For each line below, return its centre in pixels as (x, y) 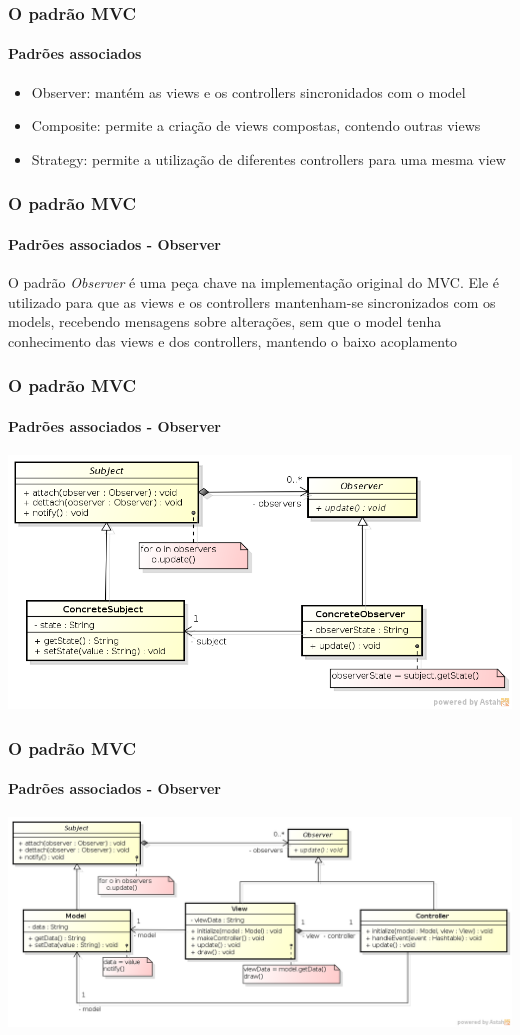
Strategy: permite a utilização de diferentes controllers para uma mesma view (268, 158)
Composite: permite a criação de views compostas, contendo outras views (256, 125)
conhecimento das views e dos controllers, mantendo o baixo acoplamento (233, 340)
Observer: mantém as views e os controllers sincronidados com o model (248, 91)
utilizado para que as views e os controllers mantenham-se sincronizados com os (252, 301)
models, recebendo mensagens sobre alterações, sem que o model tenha (225, 321)
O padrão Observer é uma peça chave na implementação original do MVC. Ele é (254, 282)
